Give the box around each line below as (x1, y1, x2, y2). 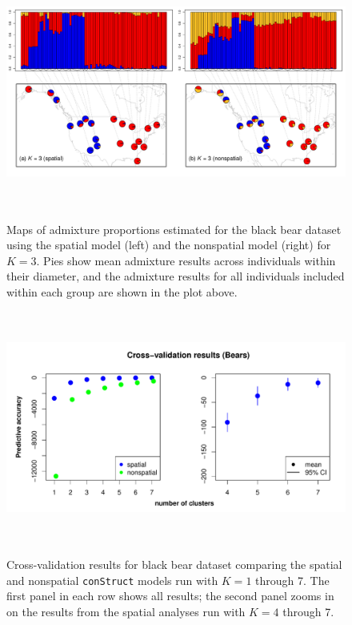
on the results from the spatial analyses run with (6, 603, 246, 619)
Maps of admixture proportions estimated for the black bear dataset (6, 220, 342, 237)
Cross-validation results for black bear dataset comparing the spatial (6, 556, 342, 573)
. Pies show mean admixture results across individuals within (36, 252, 336, 268)
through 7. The (255, 571, 330, 588)
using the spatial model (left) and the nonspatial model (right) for (6, 236, 331, 253)
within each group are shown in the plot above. (6, 283, 238, 300)
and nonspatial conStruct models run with (6, 571, 218, 588)
